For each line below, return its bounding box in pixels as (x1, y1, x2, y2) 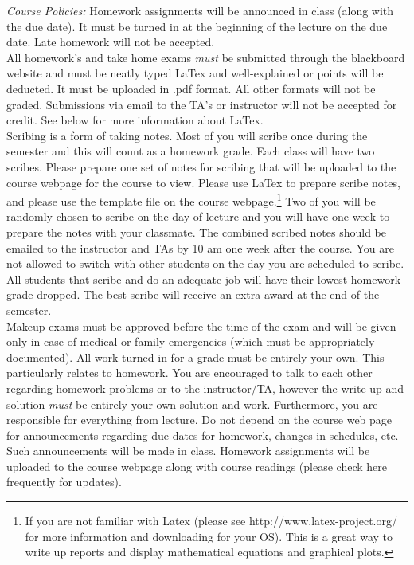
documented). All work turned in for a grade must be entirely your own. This (6, 348, 385, 365)
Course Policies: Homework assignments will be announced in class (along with (6, 2, 394, 18)
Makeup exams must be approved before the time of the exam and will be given (6, 317, 396, 334)
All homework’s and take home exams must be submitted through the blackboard (6, 49, 405, 65)
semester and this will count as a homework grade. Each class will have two (6, 143, 375, 159)
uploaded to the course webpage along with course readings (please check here (6, 457, 387, 474)
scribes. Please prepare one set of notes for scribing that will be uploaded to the (6, 158, 396, 175)
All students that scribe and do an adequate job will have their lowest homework (6, 270, 401, 287)
